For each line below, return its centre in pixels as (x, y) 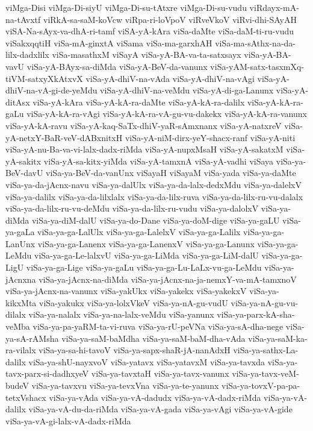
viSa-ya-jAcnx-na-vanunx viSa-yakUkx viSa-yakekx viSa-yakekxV (126, 291)
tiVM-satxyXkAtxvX (44, 78)
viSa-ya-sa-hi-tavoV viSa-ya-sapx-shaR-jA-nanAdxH (135, 350)
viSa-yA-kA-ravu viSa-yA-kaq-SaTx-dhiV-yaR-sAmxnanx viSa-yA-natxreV (144, 125)
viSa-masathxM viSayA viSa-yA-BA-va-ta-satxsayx (147, 55)
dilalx (16, 314)
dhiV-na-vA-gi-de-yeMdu (51, 90)
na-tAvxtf (23, 19)
